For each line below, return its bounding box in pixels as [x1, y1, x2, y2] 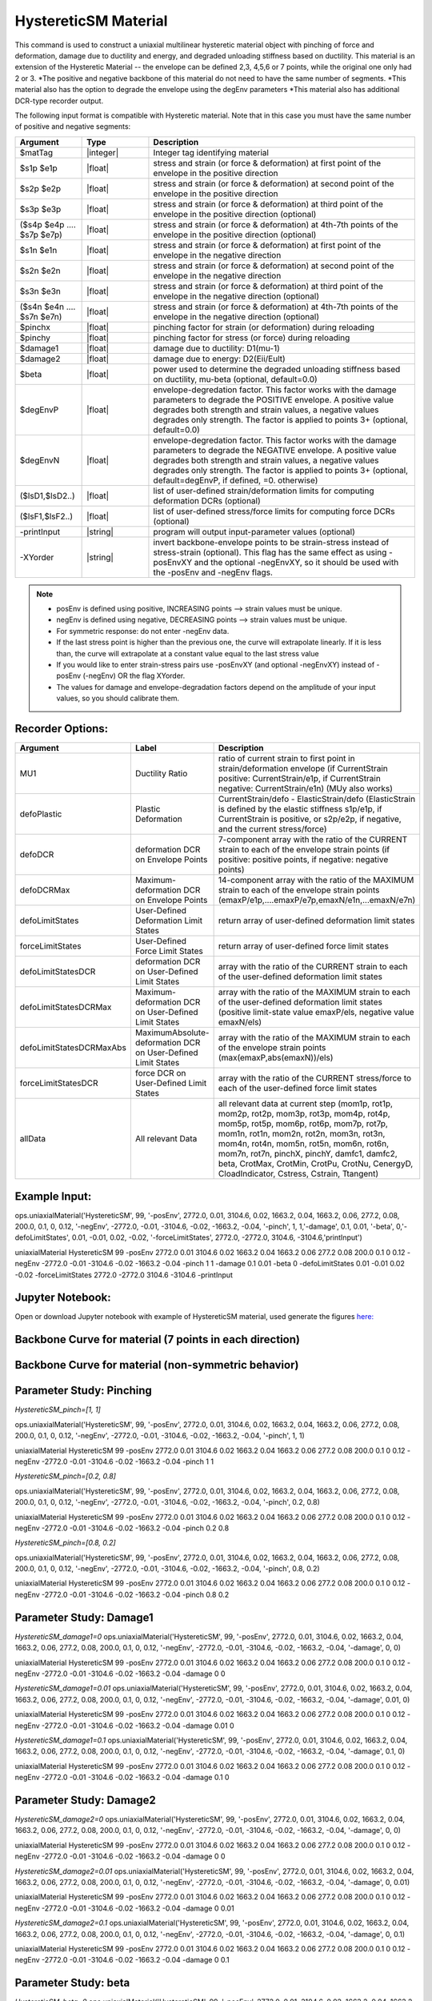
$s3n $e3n [19, 285, 62, 296]
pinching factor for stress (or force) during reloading [153, 332, 350, 343]
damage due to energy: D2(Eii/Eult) [153, 353, 286, 364]
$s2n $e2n [19, 265, 61, 276]
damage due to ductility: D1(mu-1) [153, 343, 280, 354]
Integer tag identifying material [153, 146, 270, 158]
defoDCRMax [19, 884, 70, 896]
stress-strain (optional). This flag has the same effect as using [153, 547, 387, 558]
